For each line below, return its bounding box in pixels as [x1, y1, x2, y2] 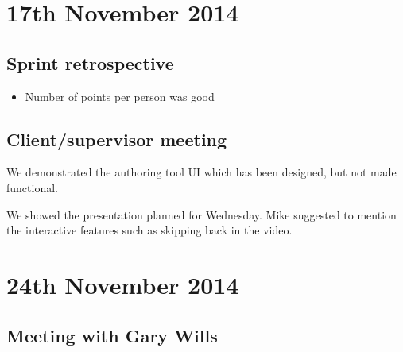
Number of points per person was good [25, 87, 215, 104]
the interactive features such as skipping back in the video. [6, 222, 293, 238]
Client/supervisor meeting [6, 126, 227, 151]
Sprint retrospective [6, 50, 174, 75]
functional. [6, 179, 58, 195]
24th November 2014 [6, 268, 239, 300]
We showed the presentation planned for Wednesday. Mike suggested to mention [6, 206, 397, 222]
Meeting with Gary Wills [6, 323, 218, 347]
